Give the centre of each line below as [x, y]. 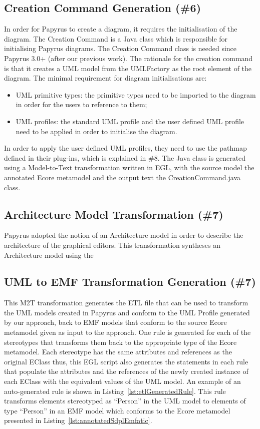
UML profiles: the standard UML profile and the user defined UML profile [130, 121]
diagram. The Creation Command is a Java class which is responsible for [116, 38]
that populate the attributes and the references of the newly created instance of [126, 371]
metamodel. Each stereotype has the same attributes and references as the [118, 352]
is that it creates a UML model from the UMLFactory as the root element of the [128, 68]
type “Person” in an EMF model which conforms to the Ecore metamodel [117, 410]
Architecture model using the [49, 255]
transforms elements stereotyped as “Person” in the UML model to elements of [125, 401]
